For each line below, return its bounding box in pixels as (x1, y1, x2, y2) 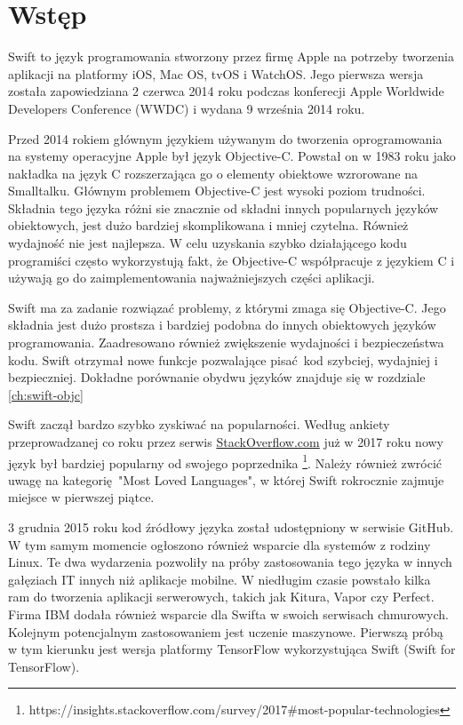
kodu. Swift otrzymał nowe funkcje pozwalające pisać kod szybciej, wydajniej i (8, 350, 438, 369)
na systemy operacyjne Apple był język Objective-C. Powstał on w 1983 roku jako (8, 147, 456, 165)
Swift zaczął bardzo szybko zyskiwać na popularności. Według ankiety (8, 415, 390, 434)
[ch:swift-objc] (8, 385, 84, 403)
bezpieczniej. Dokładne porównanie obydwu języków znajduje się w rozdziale (8, 368, 426, 386)
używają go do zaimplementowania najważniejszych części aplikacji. (8, 268, 375, 287)
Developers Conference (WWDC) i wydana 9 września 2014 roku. (8, 99, 365, 117)
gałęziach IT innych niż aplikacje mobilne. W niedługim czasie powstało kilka (8, 570, 431, 588)
